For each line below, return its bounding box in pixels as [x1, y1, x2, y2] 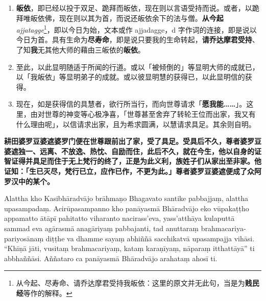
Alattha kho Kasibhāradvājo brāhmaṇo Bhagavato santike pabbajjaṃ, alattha [4, 193, 249, 204]
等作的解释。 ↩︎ [23, 287, 72, 298]
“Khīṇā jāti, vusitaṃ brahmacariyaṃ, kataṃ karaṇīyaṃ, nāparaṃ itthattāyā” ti [4, 243, 255, 254]
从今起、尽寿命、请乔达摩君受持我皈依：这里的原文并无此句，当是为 [16, 278, 245, 288]
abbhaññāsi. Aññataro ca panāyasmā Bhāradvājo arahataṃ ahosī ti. [4, 253, 217, 263]
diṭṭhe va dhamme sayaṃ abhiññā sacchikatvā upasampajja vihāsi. [45, 233, 255, 243]
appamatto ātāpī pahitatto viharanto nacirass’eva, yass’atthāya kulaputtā [4, 213, 235, 223]
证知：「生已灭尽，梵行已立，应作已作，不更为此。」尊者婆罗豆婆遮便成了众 [4, 165, 254, 176]
